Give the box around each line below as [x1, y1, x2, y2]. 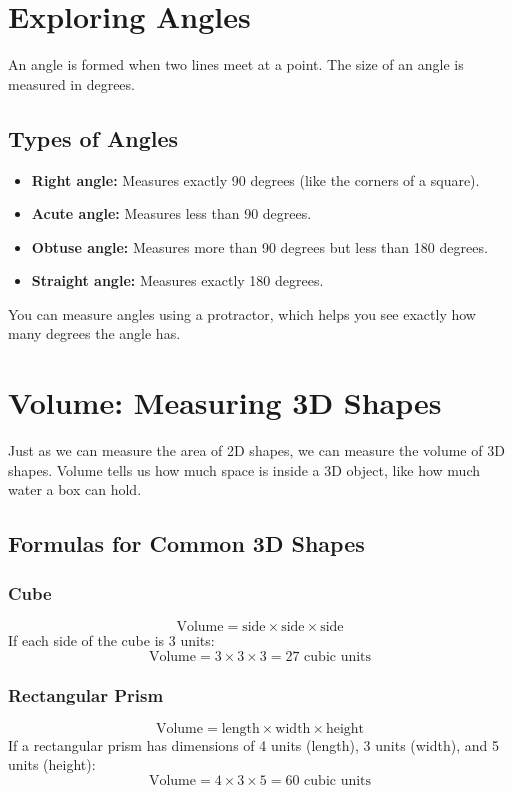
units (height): [8, 754, 96, 775]
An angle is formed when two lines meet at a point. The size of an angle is [8, 54, 464, 75]
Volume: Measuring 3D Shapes [8, 382, 442, 423]
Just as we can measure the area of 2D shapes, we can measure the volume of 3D [8, 440, 505, 461]
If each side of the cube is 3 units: [8, 629, 215, 650]
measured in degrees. [8, 73, 135, 94]
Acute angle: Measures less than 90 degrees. [31, 203, 312, 224]
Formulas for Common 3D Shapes [8, 528, 365, 559]
